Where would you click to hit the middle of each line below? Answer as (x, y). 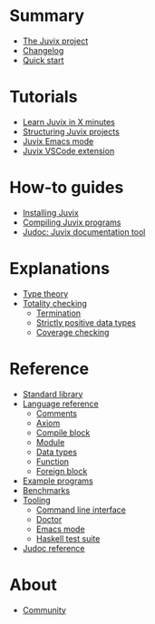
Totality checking (55, 303)
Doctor (49, 519)
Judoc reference (53, 548)
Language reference (61, 404)
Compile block (63, 433)
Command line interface (81, 510)
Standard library (53, 394)
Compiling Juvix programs (72, 222)
